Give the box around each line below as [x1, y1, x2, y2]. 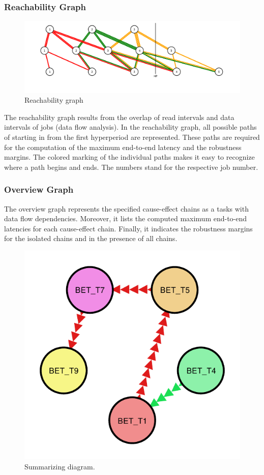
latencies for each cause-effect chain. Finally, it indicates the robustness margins [4, 223, 253, 233]
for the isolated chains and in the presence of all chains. [4, 233, 178, 244]
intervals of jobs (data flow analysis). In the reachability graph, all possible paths [4, 122, 257, 132]
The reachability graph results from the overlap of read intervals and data [4, 111, 234, 122]
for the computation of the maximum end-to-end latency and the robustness [4, 141, 242, 152]
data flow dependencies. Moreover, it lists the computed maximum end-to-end [4, 213, 247, 224]
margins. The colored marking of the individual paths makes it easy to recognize [4, 152, 255, 162]
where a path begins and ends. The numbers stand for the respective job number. [4, 161, 258, 172]
